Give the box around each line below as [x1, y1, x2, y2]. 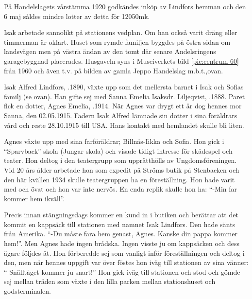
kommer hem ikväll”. [4, 193, 65, 203]
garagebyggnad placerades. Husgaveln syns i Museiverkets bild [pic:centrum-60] [4, 55, 239, 66]
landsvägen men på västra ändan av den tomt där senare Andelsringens [4, 46, 216, 56]
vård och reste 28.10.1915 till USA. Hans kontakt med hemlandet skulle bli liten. [4, 120, 244, 130]
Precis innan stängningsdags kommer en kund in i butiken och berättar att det [4, 210, 238, 220]
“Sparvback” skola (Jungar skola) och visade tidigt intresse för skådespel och [4, 145, 233, 156]
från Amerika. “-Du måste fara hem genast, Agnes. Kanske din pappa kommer [4, 229, 237, 239]
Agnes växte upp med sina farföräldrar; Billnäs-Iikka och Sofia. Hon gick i [4, 136, 224, 146]
